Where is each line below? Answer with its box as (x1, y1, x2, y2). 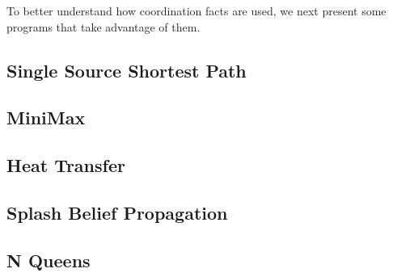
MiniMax (6, 105, 86, 130)
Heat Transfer (6, 153, 125, 178)
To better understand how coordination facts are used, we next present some (6, 2, 387, 19)
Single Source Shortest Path (6, 57, 247, 82)
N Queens (6, 247, 91, 272)
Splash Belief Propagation (6, 199, 228, 225)
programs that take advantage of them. (6, 18, 201, 35)
